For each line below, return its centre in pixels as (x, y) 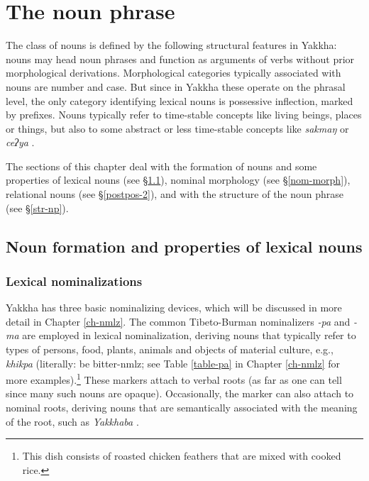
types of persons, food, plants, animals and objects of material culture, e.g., (170, 349)
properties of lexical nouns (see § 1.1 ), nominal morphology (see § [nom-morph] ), (178, 180)
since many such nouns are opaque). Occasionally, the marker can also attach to (180, 393)
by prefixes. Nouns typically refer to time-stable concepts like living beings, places (184, 115)
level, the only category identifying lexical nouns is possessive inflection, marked (180, 100)
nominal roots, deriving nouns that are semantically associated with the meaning (182, 408)
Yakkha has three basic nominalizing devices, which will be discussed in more (174, 308)
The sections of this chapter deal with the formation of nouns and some (161, 166)
